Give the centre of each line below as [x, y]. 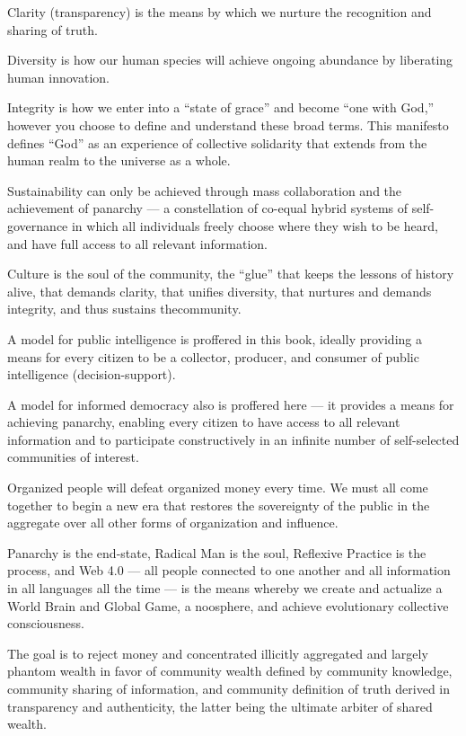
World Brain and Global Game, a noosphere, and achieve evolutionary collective [228, 605]
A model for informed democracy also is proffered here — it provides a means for [231, 404]
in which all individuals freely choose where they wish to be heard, [255, 225]
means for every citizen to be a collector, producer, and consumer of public [213, 356]
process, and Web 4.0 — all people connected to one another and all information [229, 570]
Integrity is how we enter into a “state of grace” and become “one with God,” [221, 107]
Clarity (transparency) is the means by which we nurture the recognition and [220, 12]
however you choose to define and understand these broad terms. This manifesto [228, 124]
